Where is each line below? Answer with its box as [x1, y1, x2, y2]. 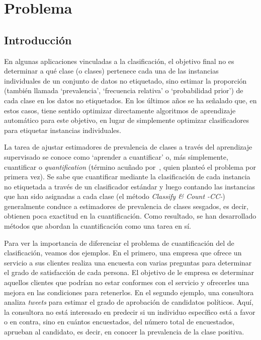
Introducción [4, 32, 72, 47]
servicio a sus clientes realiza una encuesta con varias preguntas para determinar [4, 257, 252, 267]
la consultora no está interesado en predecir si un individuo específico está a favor [4, 306, 255, 317]
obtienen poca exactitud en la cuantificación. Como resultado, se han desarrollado [4, 211, 256, 221]
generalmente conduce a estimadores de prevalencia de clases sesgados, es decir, [4, 200, 248, 211]
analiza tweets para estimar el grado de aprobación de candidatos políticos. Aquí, [4, 297, 253, 307]
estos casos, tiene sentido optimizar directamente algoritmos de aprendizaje [4, 105, 236, 115]
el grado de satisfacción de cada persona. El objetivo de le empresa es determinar [4, 267, 254, 278]
